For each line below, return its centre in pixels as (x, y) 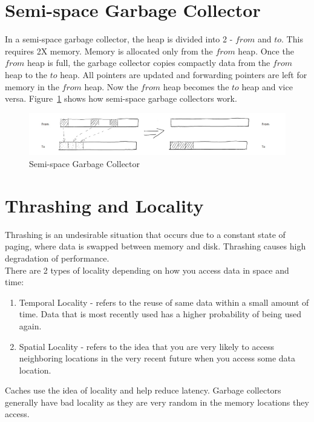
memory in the (32, 86)
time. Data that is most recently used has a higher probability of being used (160, 314)
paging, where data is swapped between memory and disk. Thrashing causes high (155, 246)
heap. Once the (266, 51)
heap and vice (267, 86)
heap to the (26, 74)
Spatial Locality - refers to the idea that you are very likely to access (147, 346)
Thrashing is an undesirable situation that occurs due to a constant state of (145, 234)
